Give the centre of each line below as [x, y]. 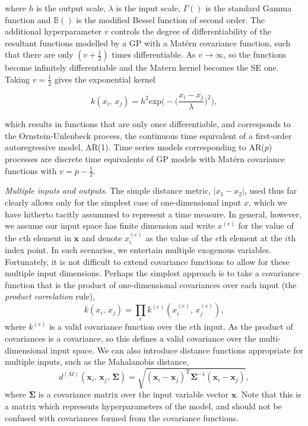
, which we [268, 202]
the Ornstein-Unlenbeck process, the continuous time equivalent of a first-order [148, 135]
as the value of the [179, 237]
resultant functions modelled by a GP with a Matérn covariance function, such [148, 42]
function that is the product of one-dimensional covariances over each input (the [151, 284]
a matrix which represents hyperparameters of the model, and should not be [143, 406]
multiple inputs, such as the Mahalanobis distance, [97, 362]
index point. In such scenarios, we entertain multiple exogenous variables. [138, 250]
